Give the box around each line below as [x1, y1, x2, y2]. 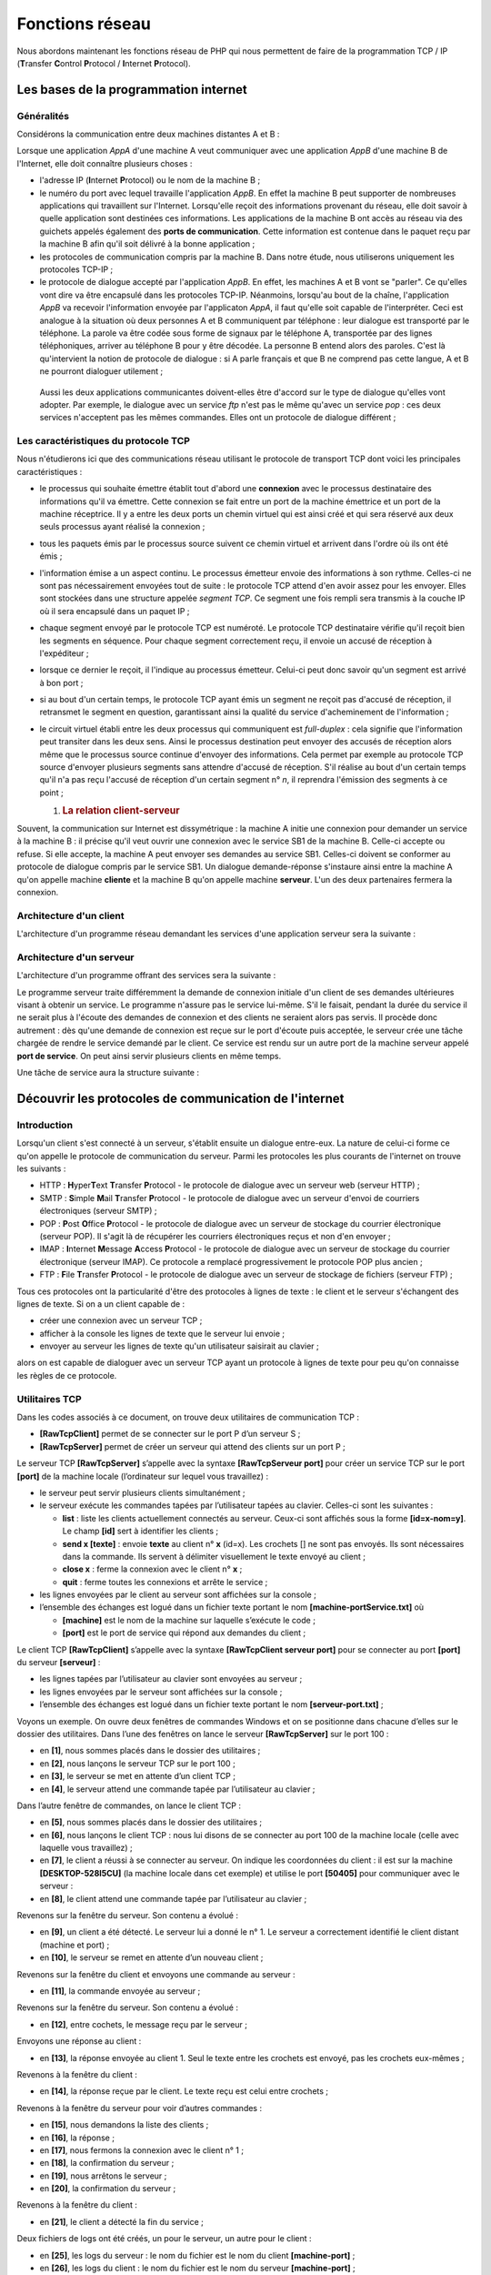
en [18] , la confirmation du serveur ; [39, 2158, 175, 2169]
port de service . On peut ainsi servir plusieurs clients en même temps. [16, 1050, 282, 1061]
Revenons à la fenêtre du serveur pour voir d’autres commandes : [16, 2102, 263, 2113]
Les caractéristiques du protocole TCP [16, 435, 191, 448]
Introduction [16, 1118, 73, 1131]
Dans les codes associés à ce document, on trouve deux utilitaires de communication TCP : [16, 1411, 359, 1422]
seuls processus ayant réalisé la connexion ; [39, 521, 205, 532]
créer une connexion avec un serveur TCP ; [39, 1315, 203, 1326]
